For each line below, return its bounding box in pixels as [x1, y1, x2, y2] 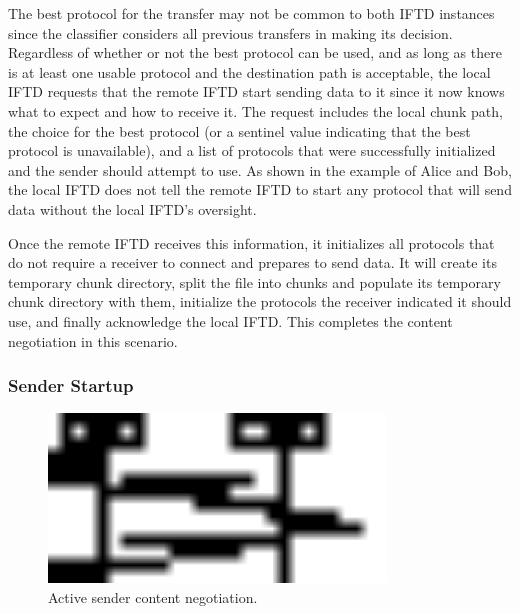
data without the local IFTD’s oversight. [8, 198, 257, 219]
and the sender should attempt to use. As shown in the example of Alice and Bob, [8, 159, 512, 180]
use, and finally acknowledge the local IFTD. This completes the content [8, 310, 453, 331]
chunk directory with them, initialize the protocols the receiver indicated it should [8, 291, 512, 312]
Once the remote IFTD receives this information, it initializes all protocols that [8, 232, 495, 253]
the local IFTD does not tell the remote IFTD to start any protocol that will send [8, 179, 512, 200]
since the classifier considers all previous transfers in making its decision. [8, 22, 453, 43]
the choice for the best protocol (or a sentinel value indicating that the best [8, 120, 471, 141]
